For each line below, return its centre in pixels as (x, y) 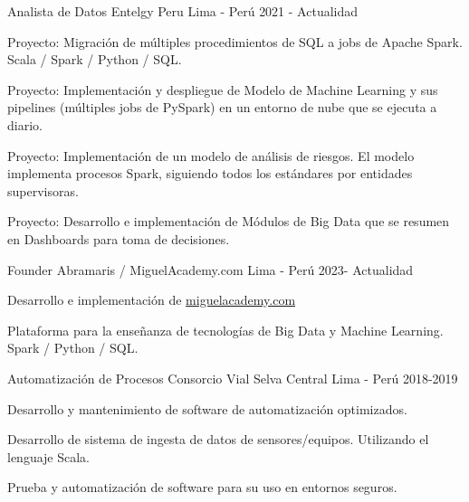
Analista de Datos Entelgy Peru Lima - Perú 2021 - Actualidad (183, 11)
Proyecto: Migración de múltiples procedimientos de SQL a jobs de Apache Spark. (235, 41)
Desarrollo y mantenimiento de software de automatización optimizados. (207, 408)
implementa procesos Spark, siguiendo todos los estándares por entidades (210, 173)
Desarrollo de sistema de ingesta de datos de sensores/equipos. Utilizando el (218, 439)
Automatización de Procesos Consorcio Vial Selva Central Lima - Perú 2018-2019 (233, 378)
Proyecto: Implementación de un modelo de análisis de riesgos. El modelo (211, 155)
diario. (25, 124)
